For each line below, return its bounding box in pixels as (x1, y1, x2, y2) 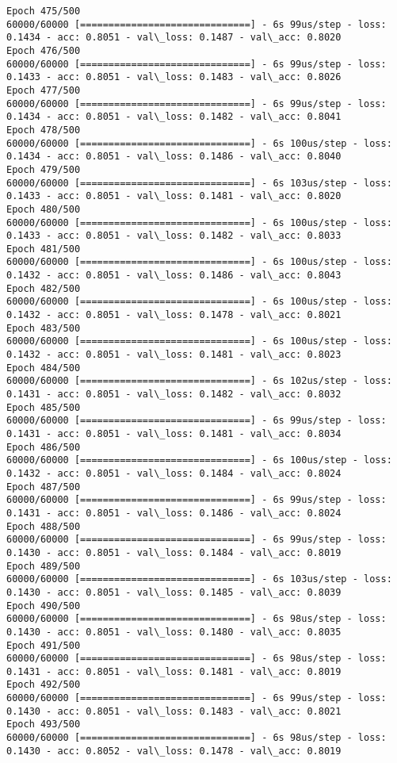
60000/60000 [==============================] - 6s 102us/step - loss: (6, 375, 392, 387)
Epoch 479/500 (6, 163, 81, 175)
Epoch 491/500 (6, 639, 81, 651)
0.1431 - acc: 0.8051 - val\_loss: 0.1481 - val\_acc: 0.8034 (6, 428, 342, 439)
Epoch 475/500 (6, 6, 81, 17)
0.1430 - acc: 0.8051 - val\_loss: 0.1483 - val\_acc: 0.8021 (6, 705, 342, 717)
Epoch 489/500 (6, 560, 81, 572)
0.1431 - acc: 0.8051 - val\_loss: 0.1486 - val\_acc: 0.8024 (6, 507, 342, 519)
